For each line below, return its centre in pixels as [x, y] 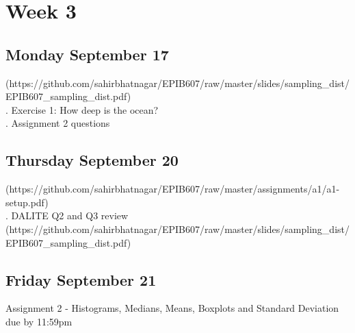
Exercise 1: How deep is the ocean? [85, 109]
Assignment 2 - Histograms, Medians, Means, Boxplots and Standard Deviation [172, 308]
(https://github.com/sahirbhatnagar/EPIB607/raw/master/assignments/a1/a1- [173, 189]
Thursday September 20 [92, 160]
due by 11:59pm [39, 321]
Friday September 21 [81, 279]
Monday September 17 [87, 54]
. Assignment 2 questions [58, 123]
